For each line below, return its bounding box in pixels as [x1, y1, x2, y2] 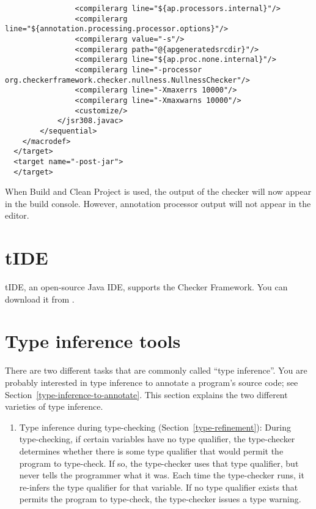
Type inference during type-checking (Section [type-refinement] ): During [19, 420, 291, 433]
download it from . [5, 292, 75, 305]
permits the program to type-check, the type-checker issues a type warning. [19, 492, 301, 505]
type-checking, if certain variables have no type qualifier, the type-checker [19, 432, 295, 445]
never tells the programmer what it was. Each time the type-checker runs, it [19, 469, 304, 481]
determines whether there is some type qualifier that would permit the [19, 444, 284, 457]
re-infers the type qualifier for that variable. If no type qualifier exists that [19, 480, 298, 493]
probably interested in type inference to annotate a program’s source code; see [5, 375, 298, 388]
